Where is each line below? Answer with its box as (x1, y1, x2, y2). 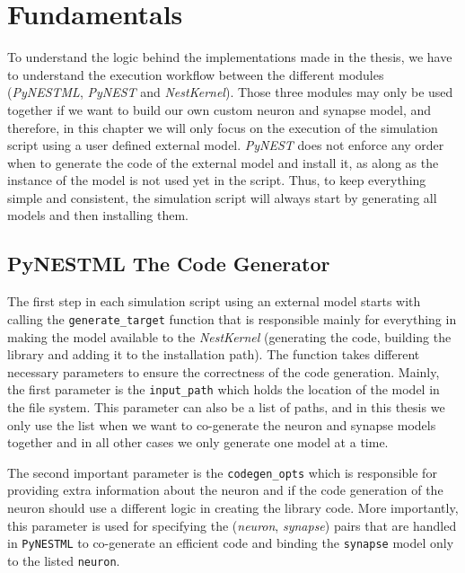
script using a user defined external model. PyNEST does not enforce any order (7, 136, 444, 154)
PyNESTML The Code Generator (7, 250, 330, 278)
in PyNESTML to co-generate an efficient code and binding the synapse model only (7, 533, 454, 552)
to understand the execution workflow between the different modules (7, 65, 384, 84)
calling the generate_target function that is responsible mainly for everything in (7, 309, 457, 328)
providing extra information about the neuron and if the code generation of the (7, 480, 443, 499)
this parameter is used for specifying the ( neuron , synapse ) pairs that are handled (7, 516, 457, 534)
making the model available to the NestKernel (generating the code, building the (7, 327, 452, 346)
